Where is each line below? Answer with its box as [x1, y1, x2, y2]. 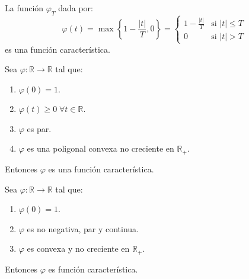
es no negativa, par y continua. [27, 222, 139, 235]
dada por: [58, 2, 93, 14]
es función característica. [48, 262, 138, 275]
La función [5, 2, 44, 14]
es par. [27, 122, 52, 134]
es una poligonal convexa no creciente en [27, 142, 174, 155]
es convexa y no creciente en [27, 242, 130, 255]
